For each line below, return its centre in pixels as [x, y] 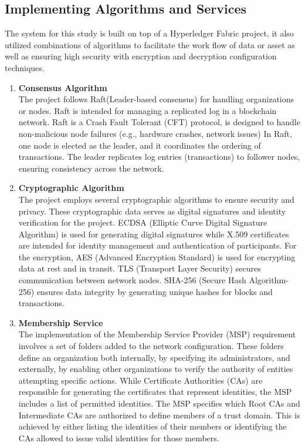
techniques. [25, 67]
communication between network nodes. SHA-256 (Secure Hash [132, 280]
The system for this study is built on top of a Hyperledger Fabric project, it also [149, 33]
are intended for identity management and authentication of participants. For [157, 245]
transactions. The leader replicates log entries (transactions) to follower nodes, [159, 157]
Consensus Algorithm [63, 87]
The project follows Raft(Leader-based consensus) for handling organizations [156, 99]
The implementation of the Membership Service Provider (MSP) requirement [157, 334]
